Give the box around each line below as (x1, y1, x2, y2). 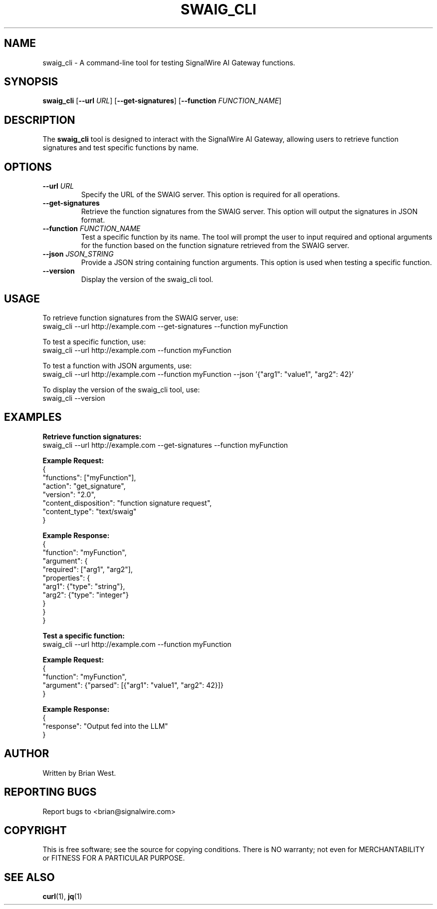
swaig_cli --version (42, 393, 105, 402)
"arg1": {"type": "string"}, (42, 582, 125, 591)
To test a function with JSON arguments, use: (42, 361, 192, 370)
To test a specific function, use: (42, 337, 146, 346)
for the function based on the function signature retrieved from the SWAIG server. (81, 241, 349, 250)
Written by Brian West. (42, 768, 116, 777)
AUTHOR (4, 747, 49, 760)
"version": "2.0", (42, 490, 96, 499)
